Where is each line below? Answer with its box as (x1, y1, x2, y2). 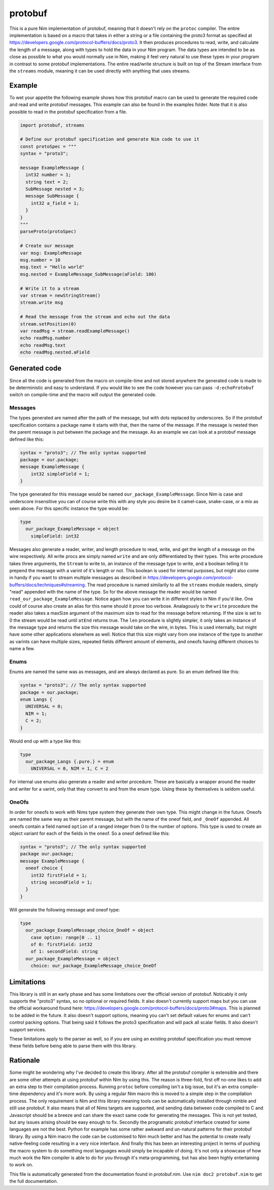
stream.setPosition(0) (20, 321, 77, 327)
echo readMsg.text (20, 342, 66, 348)
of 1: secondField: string (30, 949, 98, 955)
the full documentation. (9, 1178, 58, 1184)
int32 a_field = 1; (30, 200, 80, 206)
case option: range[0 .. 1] (30, 934, 101, 940)
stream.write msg (20, 300, 63, 305)
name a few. (9, 646, 35, 652)
